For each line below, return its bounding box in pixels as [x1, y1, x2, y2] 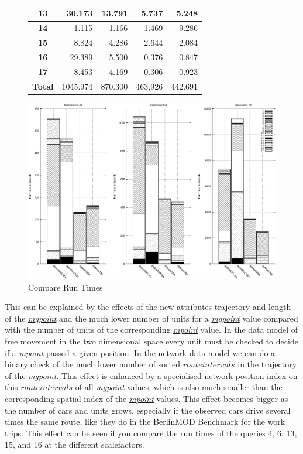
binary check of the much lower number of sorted [5, 358, 181, 370]
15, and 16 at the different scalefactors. [5, 438, 144, 450]
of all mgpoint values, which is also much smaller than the [75, 381, 283, 393]
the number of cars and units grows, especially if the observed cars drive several [5, 404, 291, 416]
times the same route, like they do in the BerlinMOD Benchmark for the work [5, 415, 285, 428]
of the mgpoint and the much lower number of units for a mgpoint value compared [5, 312, 298, 324]
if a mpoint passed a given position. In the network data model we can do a [5, 346, 276, 359]
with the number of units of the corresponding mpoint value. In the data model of [5, 323, 298, 336]
